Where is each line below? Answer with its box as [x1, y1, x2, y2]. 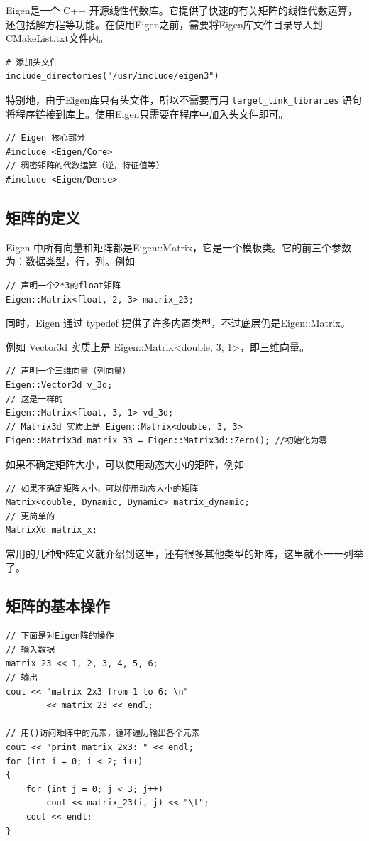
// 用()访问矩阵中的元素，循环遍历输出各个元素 [6, 728, 200, 739]
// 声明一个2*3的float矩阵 [6, 280, 121, 291]
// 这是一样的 [6, 394, 63, 404]
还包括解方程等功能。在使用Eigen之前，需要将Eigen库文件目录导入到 [6, 16, 323, 31]
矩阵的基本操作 [6, 595, 110, 617]
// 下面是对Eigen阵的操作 [6, 631, 114, 641]
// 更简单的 [6, 511, 55, 521]
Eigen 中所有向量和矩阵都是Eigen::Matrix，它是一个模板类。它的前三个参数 [6, 239, 352, 254]
